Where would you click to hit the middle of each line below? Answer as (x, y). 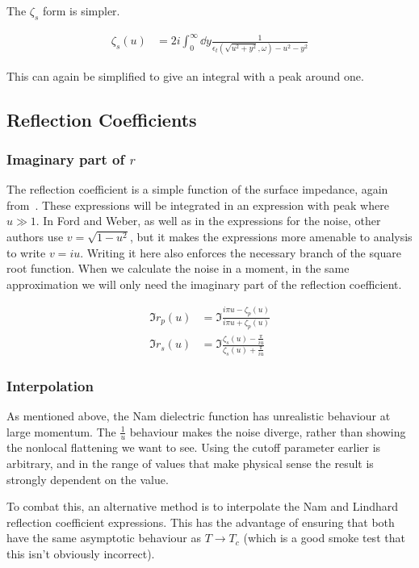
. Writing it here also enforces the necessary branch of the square (241, 252)
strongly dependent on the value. (88, 479)
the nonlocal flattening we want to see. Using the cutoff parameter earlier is (194, 447)
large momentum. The (61, 431)
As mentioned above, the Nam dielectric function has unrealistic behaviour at (199, 415)
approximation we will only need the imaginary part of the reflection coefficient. (204, 284)
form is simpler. (81, 10)
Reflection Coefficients (102, 119)
